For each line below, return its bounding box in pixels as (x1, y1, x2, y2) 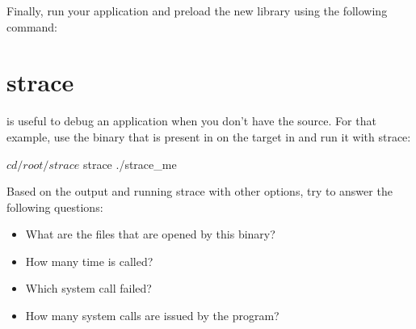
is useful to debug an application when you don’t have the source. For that (6, 112, 376, 129)
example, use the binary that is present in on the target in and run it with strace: (6, 128, 411, 145)
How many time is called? (25, 252, 153, 269)
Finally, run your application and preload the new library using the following (6, 2, 388, 19)
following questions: (6, 198, 103, 215)
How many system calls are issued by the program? (25, 307, 279, 324)
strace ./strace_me (82, 155, 177, 172)
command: (6, 18, 57, 35)
